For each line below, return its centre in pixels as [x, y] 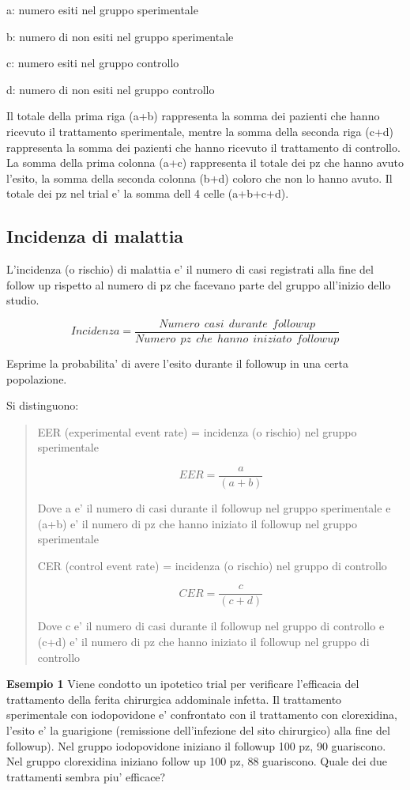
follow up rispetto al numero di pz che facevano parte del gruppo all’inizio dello [199, 284]
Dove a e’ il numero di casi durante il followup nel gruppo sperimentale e [214, 508]
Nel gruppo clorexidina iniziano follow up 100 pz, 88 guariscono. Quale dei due [197, 761]
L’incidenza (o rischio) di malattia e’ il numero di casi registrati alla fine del [190, 269]
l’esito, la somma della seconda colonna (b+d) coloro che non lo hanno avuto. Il [199, 178]
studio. [23, 300]
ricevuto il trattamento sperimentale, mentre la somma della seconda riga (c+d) [200, 131]
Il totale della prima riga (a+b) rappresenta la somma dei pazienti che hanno [193, 116]
